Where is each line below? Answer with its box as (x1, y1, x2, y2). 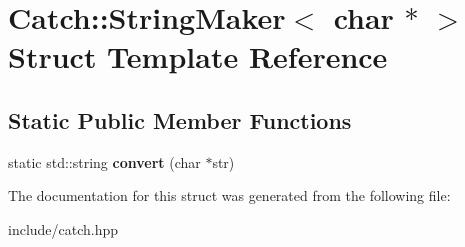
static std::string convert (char (8, 151, 201, 172)
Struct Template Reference (8, 36, 388, 77)
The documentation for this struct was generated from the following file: (8, 185, 451, 206)
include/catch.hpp (8, 218, 119, 239)
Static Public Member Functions (8, 104, 352, 135)
